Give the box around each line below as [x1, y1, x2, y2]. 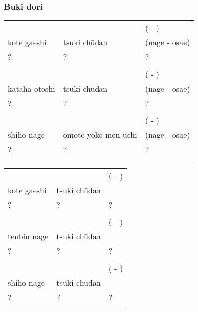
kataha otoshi [8, 83, 55, 95]
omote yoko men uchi [63, 129, 137, 141]
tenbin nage [8, 230, 49, 242]
